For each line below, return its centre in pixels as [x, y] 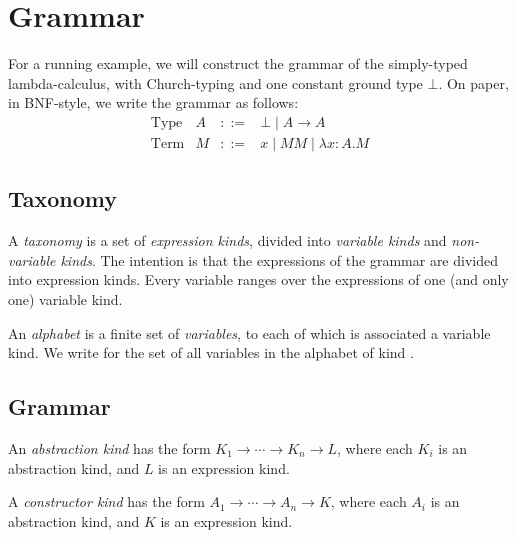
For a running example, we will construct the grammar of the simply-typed [238, 63]
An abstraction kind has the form [109, 447]
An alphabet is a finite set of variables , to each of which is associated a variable [249, 332]
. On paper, [473, 82]
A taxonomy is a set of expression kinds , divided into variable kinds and [227, 240]
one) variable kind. [65, 298]
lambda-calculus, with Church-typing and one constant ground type [215, 82]
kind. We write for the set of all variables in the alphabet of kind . [211, 352]
